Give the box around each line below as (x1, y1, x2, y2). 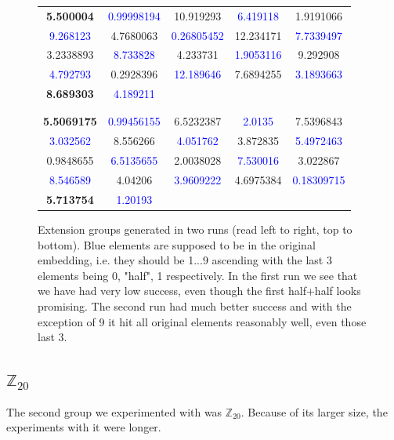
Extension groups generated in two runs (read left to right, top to (38, 220, 352, 237)
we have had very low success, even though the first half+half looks (38, 282, 361, 299)
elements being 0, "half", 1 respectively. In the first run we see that (38, 267, 358, 283)
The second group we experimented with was (6, 403, 222, 420)
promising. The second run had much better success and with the (38, 297, 352, 314)
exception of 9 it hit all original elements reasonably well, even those (38, 313, 367, 329)
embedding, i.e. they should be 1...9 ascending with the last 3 (38, 252, 332, 268)
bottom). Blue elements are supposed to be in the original (38, 236, 316, 253)
